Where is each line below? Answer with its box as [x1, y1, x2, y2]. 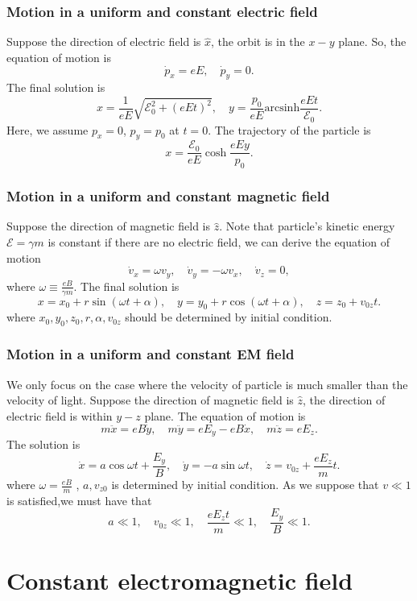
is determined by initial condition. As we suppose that [111, 476, 379, 493]
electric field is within [6, 407, 113, 424]
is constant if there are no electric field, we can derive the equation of [47, 234, 390, 250]
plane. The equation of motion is [144, 407, 306, 424]
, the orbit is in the [211, 33, 305, 50]
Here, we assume [6, 121, 89, 138]
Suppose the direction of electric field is [6, 33, 201, 50]
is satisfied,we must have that [6, 491, 152, 508]
